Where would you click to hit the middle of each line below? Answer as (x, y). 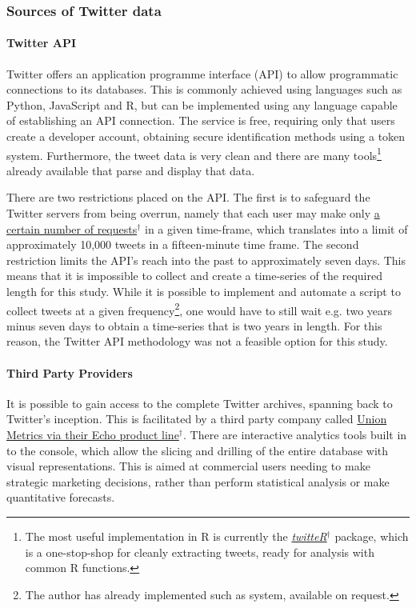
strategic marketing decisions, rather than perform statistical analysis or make (198, 481)
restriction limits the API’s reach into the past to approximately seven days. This (206, 260)
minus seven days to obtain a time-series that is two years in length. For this (194, 325)
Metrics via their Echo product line (93, 435)
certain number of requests (72, 228)
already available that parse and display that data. (131, 170)
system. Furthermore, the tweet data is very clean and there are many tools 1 (194, 154)
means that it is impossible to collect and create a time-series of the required (194, 276)
